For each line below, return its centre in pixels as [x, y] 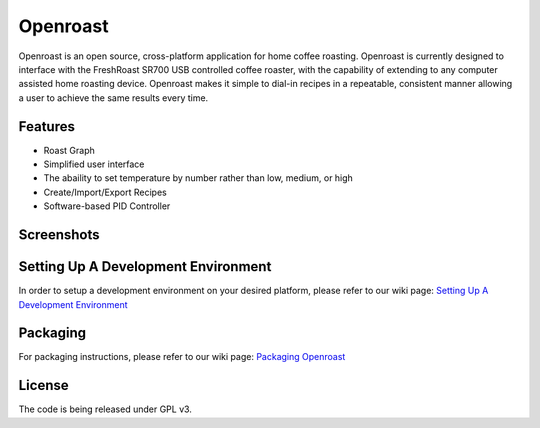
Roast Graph [69, 150]
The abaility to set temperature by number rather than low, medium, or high [198, 178]
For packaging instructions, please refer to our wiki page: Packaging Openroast [182, 357]
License [43, 385]
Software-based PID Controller [107, 206]
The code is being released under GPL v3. [105, 409]
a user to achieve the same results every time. [113, 97]
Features [46, 126]
